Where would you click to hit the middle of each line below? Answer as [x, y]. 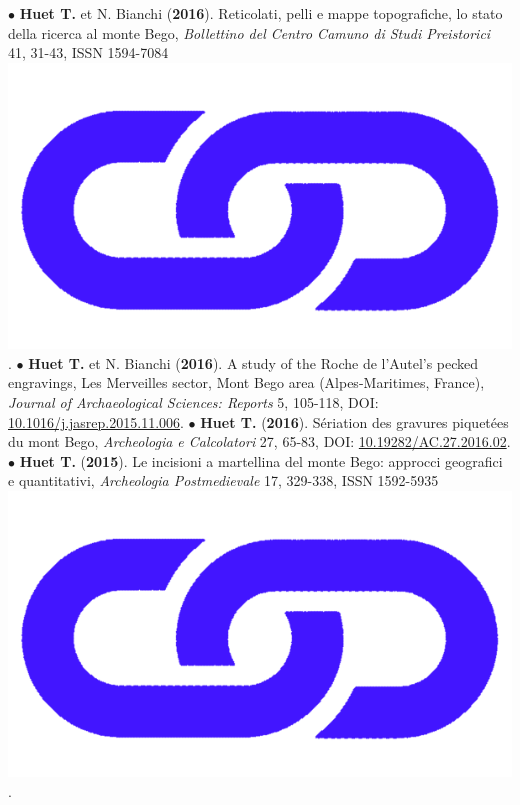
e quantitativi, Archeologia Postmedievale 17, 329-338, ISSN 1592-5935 [223, 480]
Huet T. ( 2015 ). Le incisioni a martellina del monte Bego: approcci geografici [261, 460]
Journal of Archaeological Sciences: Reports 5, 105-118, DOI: [193, 402]
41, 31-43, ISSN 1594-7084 [88, 52]
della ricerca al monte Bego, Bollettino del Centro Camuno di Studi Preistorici [249, 32]
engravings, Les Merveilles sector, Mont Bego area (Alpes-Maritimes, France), [246, 382]
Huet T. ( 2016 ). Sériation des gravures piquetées [354, 421]
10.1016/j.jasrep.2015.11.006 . [96, 421]
